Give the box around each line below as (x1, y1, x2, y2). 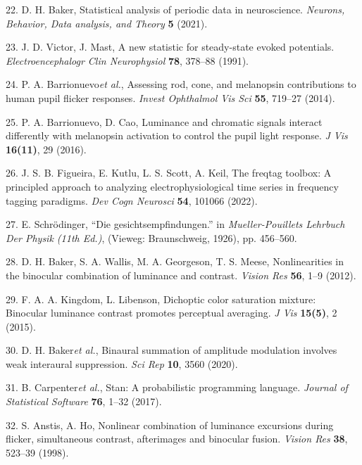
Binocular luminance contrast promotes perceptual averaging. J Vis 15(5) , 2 (6, 305, 337, 320)
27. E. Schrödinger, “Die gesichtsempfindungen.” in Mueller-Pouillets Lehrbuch (6, 217, 345, 231)
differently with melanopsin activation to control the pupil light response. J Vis (6, 128, 348, 143)
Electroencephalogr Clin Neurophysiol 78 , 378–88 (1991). (6, 53, 249, 68)
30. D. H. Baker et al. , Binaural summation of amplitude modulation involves (6, 343, 337, 357)
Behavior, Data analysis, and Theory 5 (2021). (6, 15, 208, 30)
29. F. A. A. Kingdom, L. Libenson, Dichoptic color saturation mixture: (6, 291, 316, 306)
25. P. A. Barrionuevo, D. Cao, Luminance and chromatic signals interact (6, 114, 323, 129)
